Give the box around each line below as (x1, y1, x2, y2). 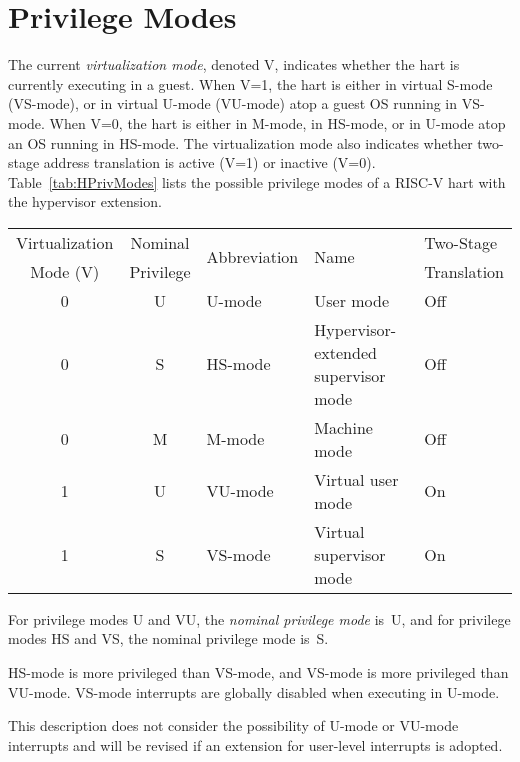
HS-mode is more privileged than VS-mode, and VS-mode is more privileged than (8, 662, 509, 683)
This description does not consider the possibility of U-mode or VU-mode (8, 715, 459, 736)
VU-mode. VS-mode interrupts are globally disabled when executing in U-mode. (8, 681, 500, 702)
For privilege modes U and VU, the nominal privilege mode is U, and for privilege (8, 608, 511, 629)
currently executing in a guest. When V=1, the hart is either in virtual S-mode (8, 73, 493, 94)
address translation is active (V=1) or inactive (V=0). (43, 152, 376, 173)
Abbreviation (206, 245, 299, 269)
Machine (314, 415, 373, 439)
